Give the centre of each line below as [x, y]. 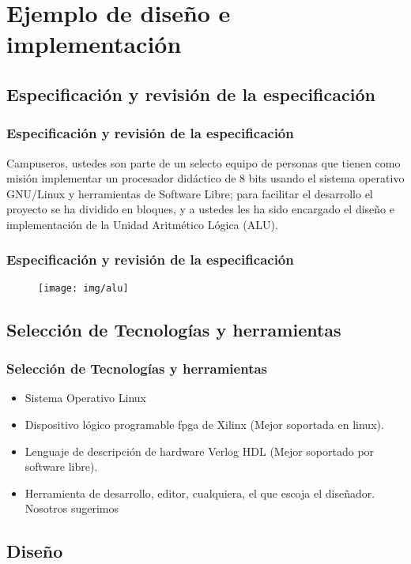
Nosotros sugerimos [72, 508]
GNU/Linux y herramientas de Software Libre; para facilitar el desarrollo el [190, 193]
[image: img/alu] [83, 288]
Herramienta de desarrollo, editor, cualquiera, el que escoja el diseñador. [200, 493]
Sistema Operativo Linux [85, 398]
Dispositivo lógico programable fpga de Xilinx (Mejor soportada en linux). [204, 424]
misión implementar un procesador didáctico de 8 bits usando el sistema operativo [205, 178]
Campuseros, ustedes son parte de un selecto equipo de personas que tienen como [204, 162]
